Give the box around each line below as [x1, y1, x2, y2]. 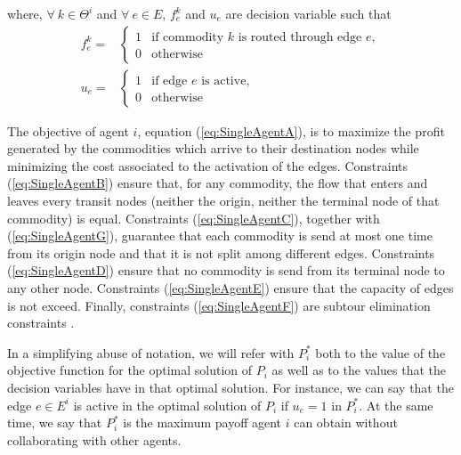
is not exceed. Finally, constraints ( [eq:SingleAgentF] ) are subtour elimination [7, 296, 431, 314]
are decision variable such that [225, 4, 392, 22]
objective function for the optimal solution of [7, 361, 253, 379]
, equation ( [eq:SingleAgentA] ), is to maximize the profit [137, 121, 445, 140]
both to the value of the [315, 343, 446, 362]
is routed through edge [238, 30, 362, 44]
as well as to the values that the [271, 361, 447, 379]
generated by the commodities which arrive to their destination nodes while [7, 139, 419, 158]
